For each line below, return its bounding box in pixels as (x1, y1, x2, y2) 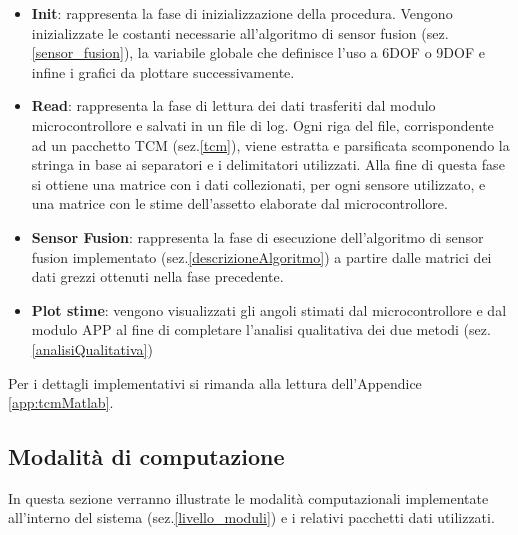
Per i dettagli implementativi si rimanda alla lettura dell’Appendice (8, 372, 422, 393)
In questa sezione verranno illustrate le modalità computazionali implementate (8, 487, 489, 508)
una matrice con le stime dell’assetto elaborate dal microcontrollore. (31, 193, 448, 214)
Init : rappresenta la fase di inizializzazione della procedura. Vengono (31, 3, 453, 23)
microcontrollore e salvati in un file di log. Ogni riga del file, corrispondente (31, 114, 494, 135)
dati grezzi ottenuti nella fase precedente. (31, 266, 284, 287)
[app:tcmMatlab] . (8, 392, 114, 413)
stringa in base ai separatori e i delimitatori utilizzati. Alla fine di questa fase (31, 154, 505, 175)
